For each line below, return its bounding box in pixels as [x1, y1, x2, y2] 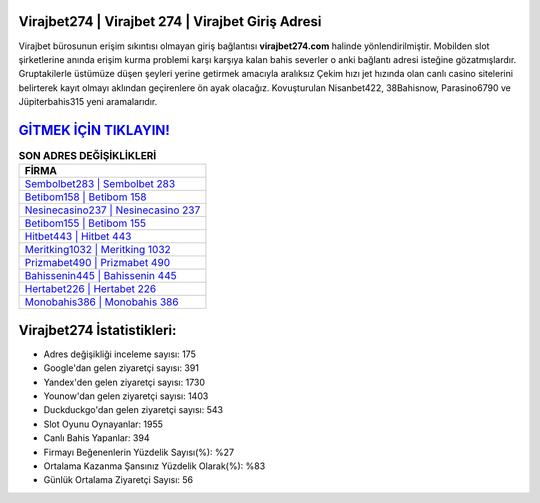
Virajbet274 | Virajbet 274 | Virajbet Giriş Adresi [18, 13, 322, 30]
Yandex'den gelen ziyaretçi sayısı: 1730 [43, 376, 205, 388]
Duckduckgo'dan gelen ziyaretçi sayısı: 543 [43, 404, 224, 416]
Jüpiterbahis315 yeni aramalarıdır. [18, 96, 158, 108]
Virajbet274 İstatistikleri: [18, 321, 177, 339]
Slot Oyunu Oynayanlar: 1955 [43, 418, 164, 430]
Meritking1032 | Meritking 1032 [24, 243, 172, 257]
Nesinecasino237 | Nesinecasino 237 [24, 203, 201, 217]
